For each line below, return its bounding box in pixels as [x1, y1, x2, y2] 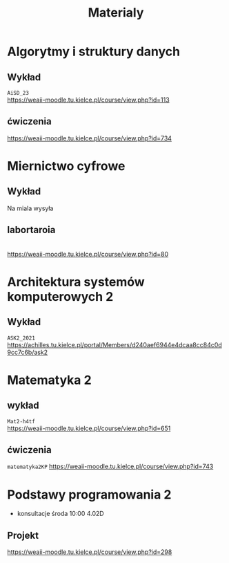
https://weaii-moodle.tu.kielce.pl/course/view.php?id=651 [7, 424, 171, 432]
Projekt [7, 529, 39, 541]
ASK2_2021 [7, 334, 36, 342]
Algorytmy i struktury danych [7, 44, 181, 59]
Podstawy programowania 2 [7, 486, 172, 502]
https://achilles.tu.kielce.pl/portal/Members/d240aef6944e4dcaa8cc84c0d [7, 340, 222, 349]
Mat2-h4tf [7, 418, 36, 425]
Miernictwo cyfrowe [7, 158, 126, 174]
